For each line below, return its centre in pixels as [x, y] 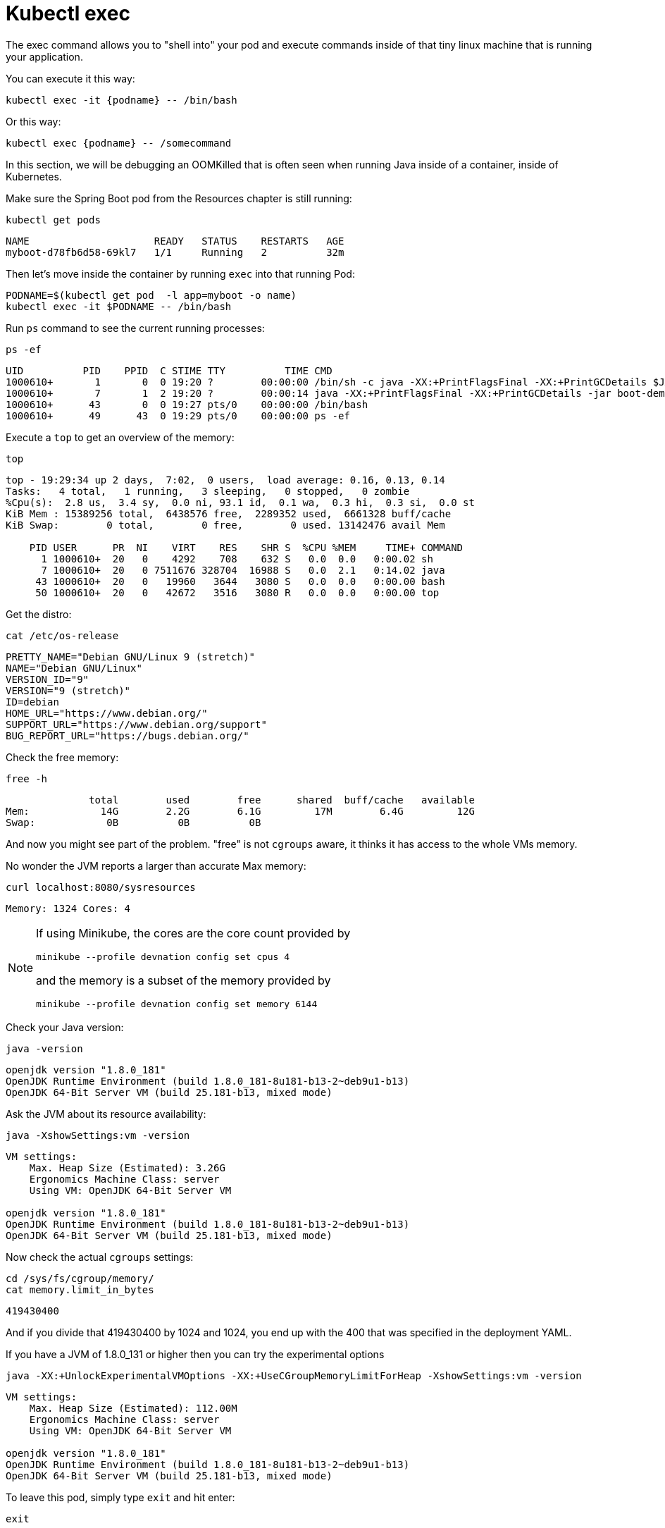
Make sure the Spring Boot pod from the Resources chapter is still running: [179, 198]
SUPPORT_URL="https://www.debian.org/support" [136, 724]
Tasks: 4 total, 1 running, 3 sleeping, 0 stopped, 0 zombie [208, 491]
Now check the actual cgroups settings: [100, 1257]
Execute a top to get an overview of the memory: [120, 437]
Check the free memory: [62, 757]
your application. [44, 56]
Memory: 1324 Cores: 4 [68, 908]
